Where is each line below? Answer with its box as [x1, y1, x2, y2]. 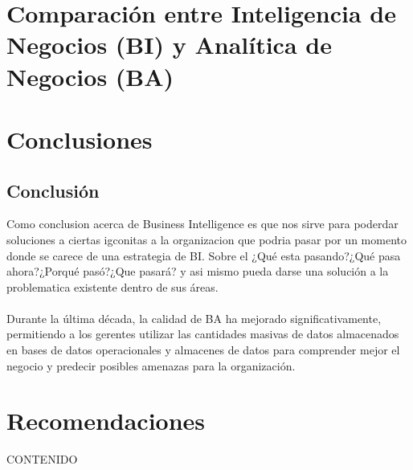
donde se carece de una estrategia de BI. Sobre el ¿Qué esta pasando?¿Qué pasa [6, 247, 401, 264]
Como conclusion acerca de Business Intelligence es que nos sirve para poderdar [6, 215, 399, 232]
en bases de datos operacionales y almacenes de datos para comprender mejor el [6, 341, 400, 358]
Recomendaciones [6, 404, 206, 437]
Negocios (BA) [6, 59, 174, 92]
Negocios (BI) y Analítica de [6, 28, 332, 61]
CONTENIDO [6, 451, 78, 468]
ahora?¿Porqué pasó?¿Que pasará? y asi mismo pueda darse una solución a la [6, 263, 389, 280]
